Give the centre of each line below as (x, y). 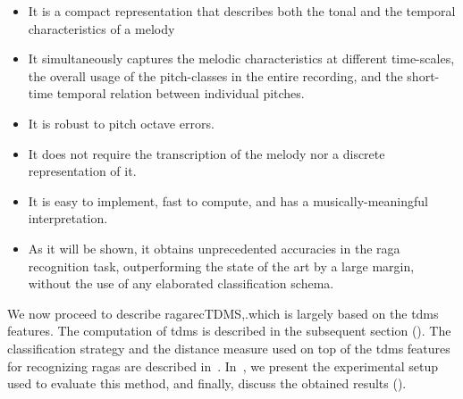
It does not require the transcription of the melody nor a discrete (206, 153)
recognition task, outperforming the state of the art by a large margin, (221, 266)
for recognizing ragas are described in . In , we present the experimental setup (223, 366)
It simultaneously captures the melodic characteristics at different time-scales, (241, 58)
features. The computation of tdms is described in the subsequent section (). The (229, 331)
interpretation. (68, 218)
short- (423, 75)
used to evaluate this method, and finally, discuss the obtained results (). (207, 383)
